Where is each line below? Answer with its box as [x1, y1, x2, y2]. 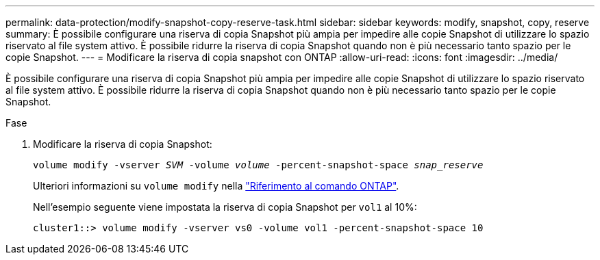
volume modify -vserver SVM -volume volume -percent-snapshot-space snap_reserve [33, 159, 484, 170]
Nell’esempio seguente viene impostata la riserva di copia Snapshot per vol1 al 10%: [33, 201, 417, 213]
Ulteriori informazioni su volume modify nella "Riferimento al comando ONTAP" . [33, 180, 399, 192]
